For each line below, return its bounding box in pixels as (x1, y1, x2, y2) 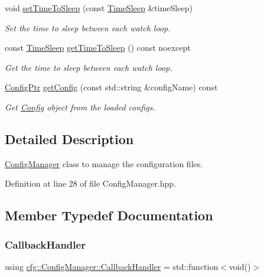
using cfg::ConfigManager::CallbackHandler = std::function (5, 260, 219, 272)
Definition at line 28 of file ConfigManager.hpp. (5, 177, 177, 190)
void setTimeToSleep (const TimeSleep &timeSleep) (5, 2, 193, 14)
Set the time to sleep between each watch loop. (5, 21, 171, 34)
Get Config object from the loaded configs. (5, 100, 155, 113)
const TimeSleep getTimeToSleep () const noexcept (5, 41, 191, 54)
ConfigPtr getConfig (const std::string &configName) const (5, 81, 218, 93)
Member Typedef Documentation (5, 206, 213, 224)
